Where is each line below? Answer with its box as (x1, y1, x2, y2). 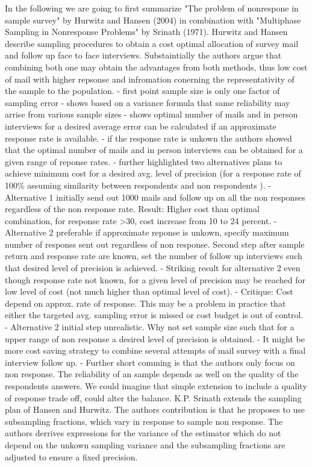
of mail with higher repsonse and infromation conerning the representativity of (5, 72, 295, 85)
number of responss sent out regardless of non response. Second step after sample (5, 237, 305, 250)
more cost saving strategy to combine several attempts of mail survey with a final (5, 344, 306, 357)
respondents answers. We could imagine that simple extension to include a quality (5, 380, 307, 392)
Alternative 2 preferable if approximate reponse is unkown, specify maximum (5, 226, 289, 239)
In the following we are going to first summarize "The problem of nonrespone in (5, 2, 299, 14)
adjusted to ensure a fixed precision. (5, 450, 138, 463)
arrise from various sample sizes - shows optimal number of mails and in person (5, 108, 298, 121)
